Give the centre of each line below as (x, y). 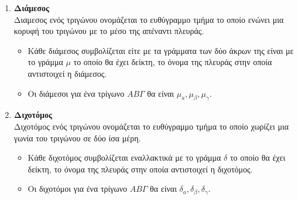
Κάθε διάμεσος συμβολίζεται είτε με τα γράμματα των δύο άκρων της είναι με (161, 50)
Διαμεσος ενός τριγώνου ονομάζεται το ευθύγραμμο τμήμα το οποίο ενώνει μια (149, 19)
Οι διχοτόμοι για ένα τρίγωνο (78, 189)
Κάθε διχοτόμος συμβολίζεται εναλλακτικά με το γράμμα (124, 157)
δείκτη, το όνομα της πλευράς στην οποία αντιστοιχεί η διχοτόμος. (140, 169)
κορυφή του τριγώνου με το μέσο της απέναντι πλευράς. (109, 31)
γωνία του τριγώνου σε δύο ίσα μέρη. (77, 138)
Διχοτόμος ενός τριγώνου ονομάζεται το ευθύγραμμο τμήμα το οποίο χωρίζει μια (151, 126)
